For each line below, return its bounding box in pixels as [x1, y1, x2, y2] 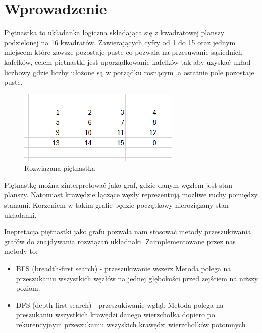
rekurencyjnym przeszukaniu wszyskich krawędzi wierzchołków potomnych [16, 319, 246, 329]
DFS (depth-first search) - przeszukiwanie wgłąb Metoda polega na [16, 299, 224, 310]
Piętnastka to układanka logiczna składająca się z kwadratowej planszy [4, 27, 225, 38]
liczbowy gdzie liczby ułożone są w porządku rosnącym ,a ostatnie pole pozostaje [4, 66, 254, 77]
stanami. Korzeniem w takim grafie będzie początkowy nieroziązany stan [4, 199, 229, 210]
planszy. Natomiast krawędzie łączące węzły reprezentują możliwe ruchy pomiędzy [4, 189, 258, 200]
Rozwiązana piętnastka [24, 163, 95, 173]
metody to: [4, 246, 38, 256]
